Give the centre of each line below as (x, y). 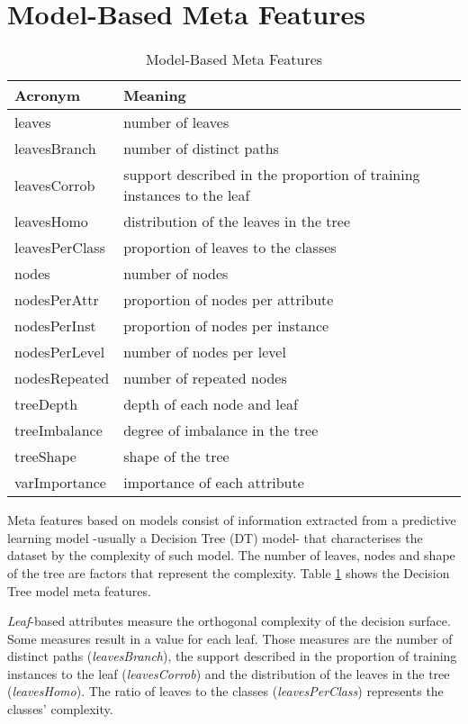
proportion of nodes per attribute (229, 300)
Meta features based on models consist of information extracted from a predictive (232, 520)
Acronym (48, 95)
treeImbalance (58, 430)
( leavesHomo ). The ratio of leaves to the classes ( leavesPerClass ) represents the (225, 691)
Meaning (155, 95)
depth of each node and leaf (211, 404)
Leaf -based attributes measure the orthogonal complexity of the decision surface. (229, 621)
